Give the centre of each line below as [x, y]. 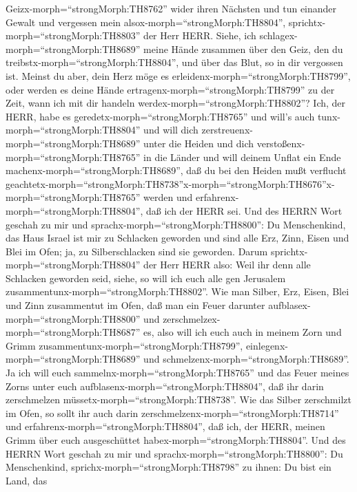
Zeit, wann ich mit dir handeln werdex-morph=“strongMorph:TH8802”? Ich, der [176, 103]
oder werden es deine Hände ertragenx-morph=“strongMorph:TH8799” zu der [170, 89]
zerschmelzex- [192, 318]
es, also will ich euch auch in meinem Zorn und [243, 332]
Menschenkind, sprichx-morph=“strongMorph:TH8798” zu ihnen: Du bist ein [169, 467]
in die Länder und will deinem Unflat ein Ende [242, 157]
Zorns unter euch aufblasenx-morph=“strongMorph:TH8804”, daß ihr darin [165, 386]
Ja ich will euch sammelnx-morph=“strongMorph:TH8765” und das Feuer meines [177, 373]
